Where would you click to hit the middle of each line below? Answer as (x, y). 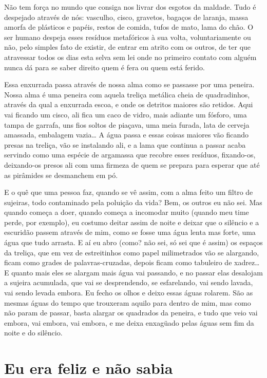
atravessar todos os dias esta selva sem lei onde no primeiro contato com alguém (130, 57)
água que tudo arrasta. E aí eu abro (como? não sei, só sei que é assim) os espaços (133, 242)
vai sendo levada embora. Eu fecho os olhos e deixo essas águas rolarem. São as (129, 293)
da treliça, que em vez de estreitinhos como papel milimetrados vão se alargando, (132, 252)
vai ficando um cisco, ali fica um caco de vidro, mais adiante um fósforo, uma (126, 114)
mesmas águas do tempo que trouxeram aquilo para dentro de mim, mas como (128, 302)
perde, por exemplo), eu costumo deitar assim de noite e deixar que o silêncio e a (132, 222)
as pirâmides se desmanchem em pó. (61, 175)
